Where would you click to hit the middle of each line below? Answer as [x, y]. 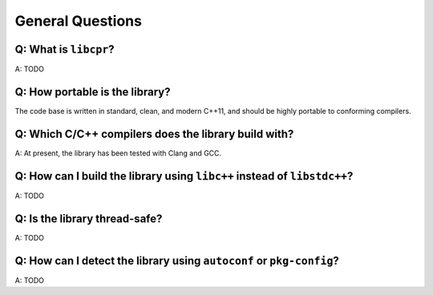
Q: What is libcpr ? [65, 49]
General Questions [78, 21]
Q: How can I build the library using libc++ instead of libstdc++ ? [184, 176]
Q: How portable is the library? [93, 92]
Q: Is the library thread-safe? [89, 218]
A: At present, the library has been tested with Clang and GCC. [118, 153]
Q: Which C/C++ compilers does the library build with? [154, 133]
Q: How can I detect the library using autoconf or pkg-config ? [177, 261]
